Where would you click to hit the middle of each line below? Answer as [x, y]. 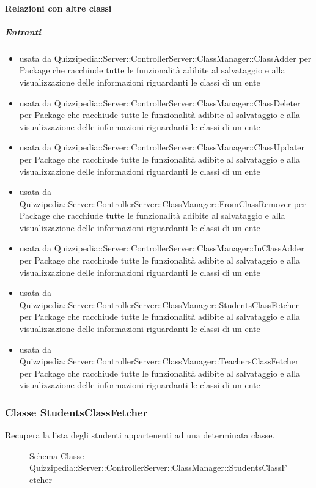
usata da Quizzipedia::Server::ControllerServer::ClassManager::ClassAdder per [165, 58]
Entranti [23, 31]
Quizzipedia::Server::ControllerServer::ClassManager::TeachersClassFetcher [159, 361]
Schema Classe [57, 455]
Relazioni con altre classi [58, 8]
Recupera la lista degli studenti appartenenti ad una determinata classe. [140, 435]
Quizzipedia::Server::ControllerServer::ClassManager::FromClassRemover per [163, 203]
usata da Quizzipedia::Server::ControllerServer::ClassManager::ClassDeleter [160, 102]
